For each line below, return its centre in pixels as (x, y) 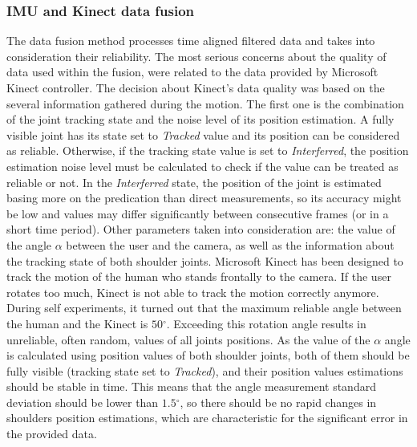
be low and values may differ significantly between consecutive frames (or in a (198, 213)
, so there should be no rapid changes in (278, 402)
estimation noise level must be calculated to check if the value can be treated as (202, 166)
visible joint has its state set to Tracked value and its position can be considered (203, 134)
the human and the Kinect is (77, 323)
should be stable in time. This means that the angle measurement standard (191, 386)
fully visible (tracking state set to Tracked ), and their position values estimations (205, 370)
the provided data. (52, 434)
